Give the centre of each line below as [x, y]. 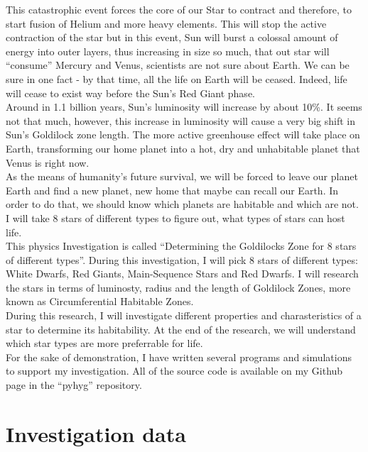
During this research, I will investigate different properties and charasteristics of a [184, 315]
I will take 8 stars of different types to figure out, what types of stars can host [175, 217]
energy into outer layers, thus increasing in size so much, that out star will [168, 51]
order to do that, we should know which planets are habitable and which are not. [182, 204]
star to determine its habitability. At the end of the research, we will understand [181, 329]
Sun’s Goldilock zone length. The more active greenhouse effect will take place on [183, 134]
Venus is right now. [48, 162]
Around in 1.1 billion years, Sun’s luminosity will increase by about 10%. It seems [184, 107]
